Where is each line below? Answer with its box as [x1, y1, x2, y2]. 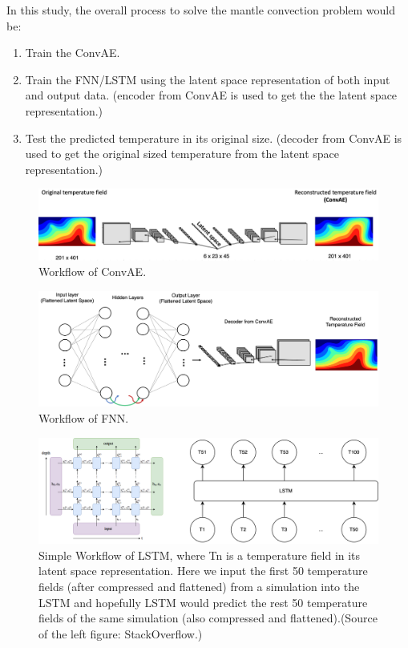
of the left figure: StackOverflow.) [38, 625, 203, 642]
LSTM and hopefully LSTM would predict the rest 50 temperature [38, 593, 368, 610]
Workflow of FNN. [38, 410, 129, 427]
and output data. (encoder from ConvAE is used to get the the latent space [25, 87, 398, 103]
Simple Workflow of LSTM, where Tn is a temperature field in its [38, 546, 361, 563]
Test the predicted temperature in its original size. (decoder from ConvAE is [25, 129, 402, 146]
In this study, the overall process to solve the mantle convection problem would [6, 2, 396, 18]
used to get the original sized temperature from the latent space [25, 145, 339, 162]
